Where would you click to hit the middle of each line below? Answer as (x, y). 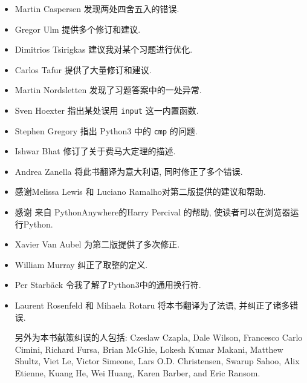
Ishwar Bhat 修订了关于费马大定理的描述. (95, 151)
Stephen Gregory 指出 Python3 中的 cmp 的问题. (106, 130)
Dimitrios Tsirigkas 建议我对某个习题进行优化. (104, 49)
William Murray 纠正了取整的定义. (81, 264)
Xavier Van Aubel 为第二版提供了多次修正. (97, 244)
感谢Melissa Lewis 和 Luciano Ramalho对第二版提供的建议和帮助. (140, 191)
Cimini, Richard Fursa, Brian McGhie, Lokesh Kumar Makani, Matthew (149, 349)
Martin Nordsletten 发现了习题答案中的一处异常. (108, 90)
